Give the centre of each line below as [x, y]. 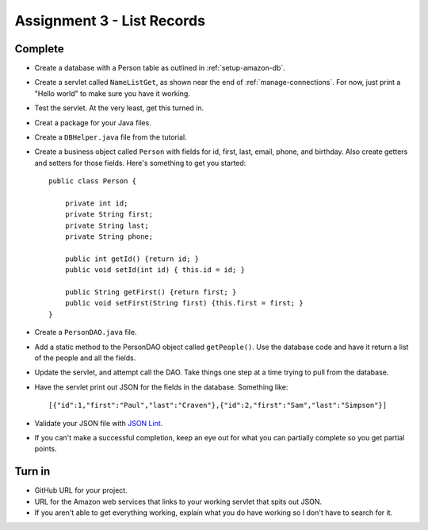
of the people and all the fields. [85, 358]
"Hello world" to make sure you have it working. [112, 93]
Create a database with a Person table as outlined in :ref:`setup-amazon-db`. [160, 68]
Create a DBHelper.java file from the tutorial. [111, 137]
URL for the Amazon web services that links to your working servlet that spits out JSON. [178, 501]
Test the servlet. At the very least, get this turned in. [119, 108]
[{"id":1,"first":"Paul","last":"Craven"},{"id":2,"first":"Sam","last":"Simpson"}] [218, 405]
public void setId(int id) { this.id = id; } [155, 270]
